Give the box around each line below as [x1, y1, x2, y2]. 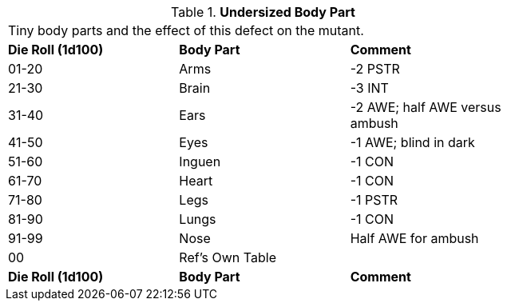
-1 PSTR [350, 192, 398, 208]
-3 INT [350, 80, 389, 96]
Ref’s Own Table [179, 249, 276, 265]
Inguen [179, 153, 221, 169]
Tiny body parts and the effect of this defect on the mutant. [8, 22, 364, 38]
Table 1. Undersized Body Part [171, 4, 355, 20]
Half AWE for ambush [350, 230, 479, 246]
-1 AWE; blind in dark [350, 134, 475, 150]
